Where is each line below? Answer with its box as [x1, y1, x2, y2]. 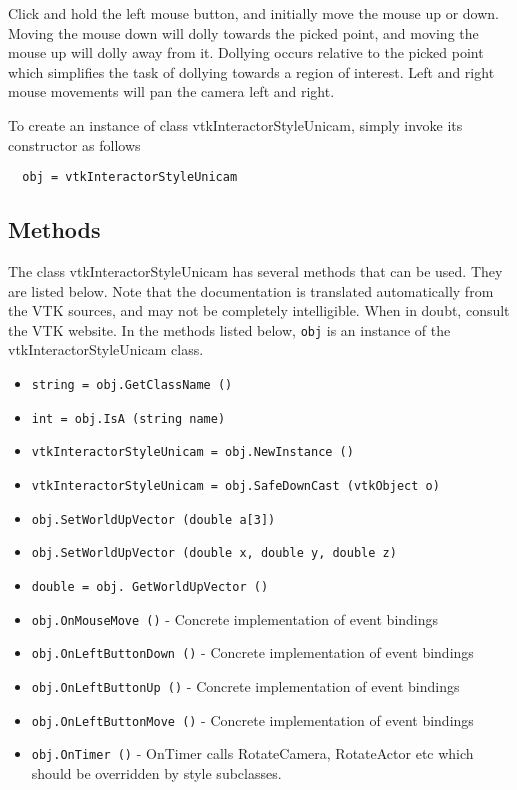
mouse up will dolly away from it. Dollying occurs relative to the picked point [8, 42, 484, 63]
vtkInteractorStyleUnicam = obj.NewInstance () [31, 445, 354, 460]
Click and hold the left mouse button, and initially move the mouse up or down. [8, 3, 499, 23]
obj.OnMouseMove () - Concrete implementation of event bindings [31, 608, 439, 629]
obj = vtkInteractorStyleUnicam [22, 170, 238, 185]
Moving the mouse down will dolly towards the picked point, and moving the [8, 22, 479, 43]
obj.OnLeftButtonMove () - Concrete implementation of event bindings [31, 709, 474, 730]
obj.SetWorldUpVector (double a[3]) [31, 512, 276, 527]
